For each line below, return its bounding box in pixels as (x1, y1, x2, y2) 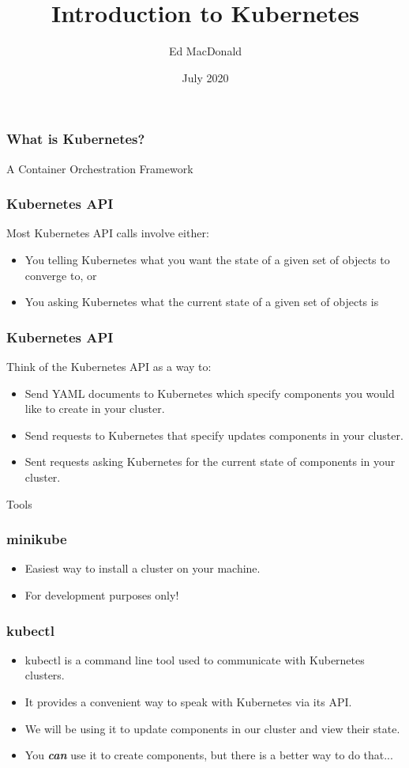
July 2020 (182, 69, 229, 85)
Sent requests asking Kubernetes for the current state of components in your (24, 453, 396, 470)
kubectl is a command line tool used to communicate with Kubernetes (24, 651, 365, 668)
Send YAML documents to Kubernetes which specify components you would (24, 384, 395, 401)
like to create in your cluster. (24, 400, 165, 417)
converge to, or (24, 267, 97, 283)
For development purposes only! (24, 586, 179, 603)
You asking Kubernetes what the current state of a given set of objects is (24, 293, 379, 310)
